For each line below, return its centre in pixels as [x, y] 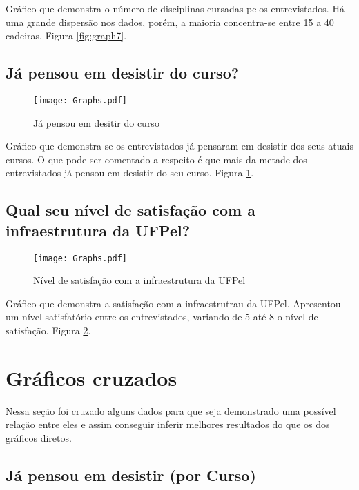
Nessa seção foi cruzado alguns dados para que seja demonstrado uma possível [171, 410]
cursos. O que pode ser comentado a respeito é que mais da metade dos [156, 159]
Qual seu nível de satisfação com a [130, 210]
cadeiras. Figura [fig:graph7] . [66, 35]
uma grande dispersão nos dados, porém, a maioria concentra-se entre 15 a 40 [170, 22]
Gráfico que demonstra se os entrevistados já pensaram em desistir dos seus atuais [179, 146]
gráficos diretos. [39, 437]
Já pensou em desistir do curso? [123, 73]
